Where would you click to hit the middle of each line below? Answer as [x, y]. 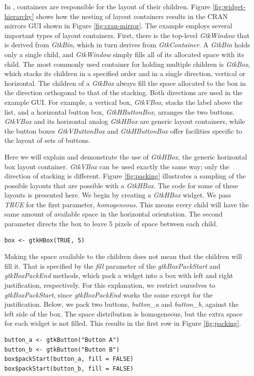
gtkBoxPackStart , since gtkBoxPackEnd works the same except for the [109, 294]
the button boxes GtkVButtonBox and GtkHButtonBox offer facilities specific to [123, 130]
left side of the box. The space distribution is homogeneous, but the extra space [124, 313]
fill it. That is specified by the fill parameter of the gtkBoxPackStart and [113, 266]
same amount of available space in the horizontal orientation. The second [114, 214]
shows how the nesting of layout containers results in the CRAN [132, 16]
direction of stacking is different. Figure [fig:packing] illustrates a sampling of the [125, 176]
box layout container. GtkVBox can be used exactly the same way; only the [117, 166]
